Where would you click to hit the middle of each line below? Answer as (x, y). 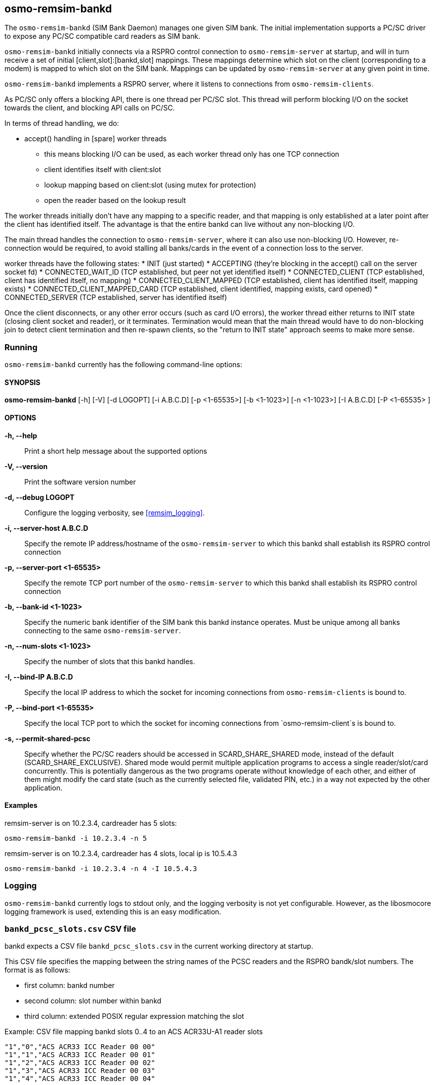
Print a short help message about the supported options (116, 451)
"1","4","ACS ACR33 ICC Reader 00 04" (80, 1079)
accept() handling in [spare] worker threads (96, 139)
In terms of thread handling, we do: (62, 123)
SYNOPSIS (23, 382)
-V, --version (26, 466)
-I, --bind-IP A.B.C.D (39, 677)
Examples (21, 805)
